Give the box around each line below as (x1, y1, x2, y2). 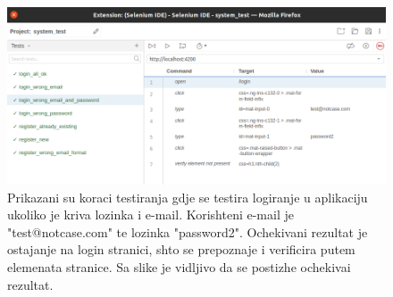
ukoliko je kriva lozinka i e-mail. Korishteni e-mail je (7, 205, 294, 224)
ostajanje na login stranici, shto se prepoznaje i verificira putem (7, 240, 355, 259)
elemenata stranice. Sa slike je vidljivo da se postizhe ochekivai (7, 258, 351, 276)
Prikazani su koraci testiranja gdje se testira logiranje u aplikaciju (7, 187, 368, 206)
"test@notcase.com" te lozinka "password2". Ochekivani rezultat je (7, 222, 368, 241)
